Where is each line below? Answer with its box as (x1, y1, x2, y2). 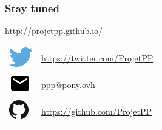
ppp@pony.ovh (41, 78, 95, 91)
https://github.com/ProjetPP (41, 104, 152, 117)
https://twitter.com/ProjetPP (41, 52, 154, 64)
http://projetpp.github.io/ (5, 24, 103, 37)
